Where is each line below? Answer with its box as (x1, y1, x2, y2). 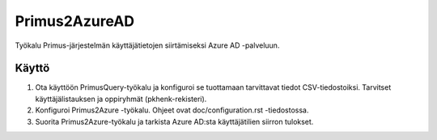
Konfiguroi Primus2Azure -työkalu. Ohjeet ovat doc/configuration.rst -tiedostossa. (35, 105, 309, 115)
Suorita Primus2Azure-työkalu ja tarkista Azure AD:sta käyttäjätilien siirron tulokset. (35, 117, 314, 126)
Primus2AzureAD (15, 12, 135, 30)
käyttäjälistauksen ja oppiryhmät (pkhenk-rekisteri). (35, 94, 207, 104)
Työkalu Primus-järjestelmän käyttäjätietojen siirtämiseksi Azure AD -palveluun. (15, 40, 280, 50)
